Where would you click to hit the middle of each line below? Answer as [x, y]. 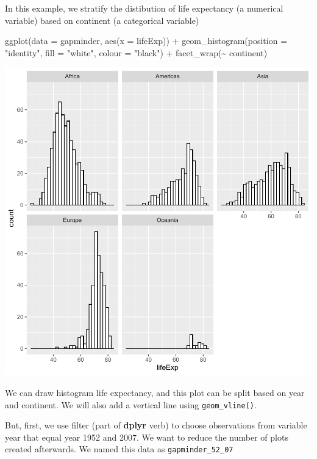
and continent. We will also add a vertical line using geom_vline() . [131, 404]
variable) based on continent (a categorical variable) [102, 20]
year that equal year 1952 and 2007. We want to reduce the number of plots [147, 437]
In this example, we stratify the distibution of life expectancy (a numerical [144, 8]
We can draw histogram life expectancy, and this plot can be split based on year [155, 392]
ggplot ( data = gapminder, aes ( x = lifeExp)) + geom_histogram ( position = [146, 41]
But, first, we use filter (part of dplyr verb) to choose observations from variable [156, 425]
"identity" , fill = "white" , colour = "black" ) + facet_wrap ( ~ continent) [136, 52]
